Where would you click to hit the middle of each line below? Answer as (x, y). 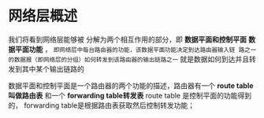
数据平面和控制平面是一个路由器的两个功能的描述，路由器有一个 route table (131, 85)
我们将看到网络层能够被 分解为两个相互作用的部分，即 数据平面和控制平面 (127, 39)
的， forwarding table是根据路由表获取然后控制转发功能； (102, 105)
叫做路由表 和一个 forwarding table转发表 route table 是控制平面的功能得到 (130, 95)
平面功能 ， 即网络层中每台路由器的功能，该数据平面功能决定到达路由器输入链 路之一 (136, 49)
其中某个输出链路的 (53, 68)
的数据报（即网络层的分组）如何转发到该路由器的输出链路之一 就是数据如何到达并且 (129, 59)
